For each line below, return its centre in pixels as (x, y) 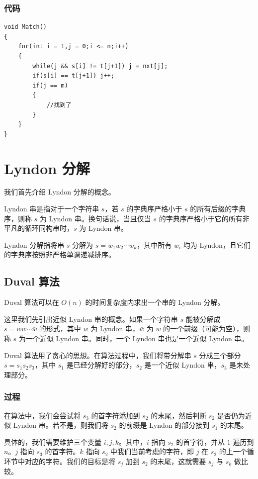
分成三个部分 (220, 355)
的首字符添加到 (116, 415)
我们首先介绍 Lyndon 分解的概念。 (60, 192)
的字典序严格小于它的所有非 (204, 218)
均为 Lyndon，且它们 (217, 244)
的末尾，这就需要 (178, 461)
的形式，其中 (60, 329)
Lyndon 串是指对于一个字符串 (52, 209)
